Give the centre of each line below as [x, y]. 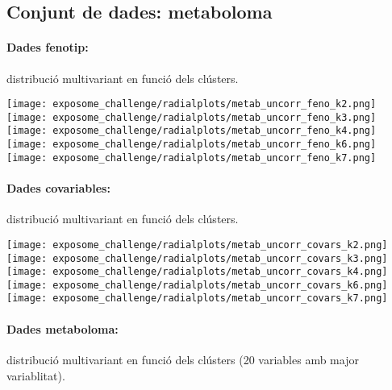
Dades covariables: [58, 188]
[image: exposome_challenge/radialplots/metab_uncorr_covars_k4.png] [197, 272]
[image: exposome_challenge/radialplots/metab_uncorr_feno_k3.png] [192, 117]
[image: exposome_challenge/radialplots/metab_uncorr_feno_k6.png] [192, 145]
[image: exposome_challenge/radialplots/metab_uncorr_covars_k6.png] [197, 285]
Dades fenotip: [48, 47]
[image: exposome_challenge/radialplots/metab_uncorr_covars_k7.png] [197, 299]
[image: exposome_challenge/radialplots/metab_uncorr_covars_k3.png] [197, 258]
